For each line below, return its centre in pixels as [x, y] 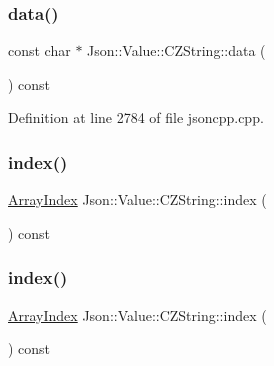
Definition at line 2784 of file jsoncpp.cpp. [136, 117]
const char [39, 50]
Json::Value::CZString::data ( [176, 50]
